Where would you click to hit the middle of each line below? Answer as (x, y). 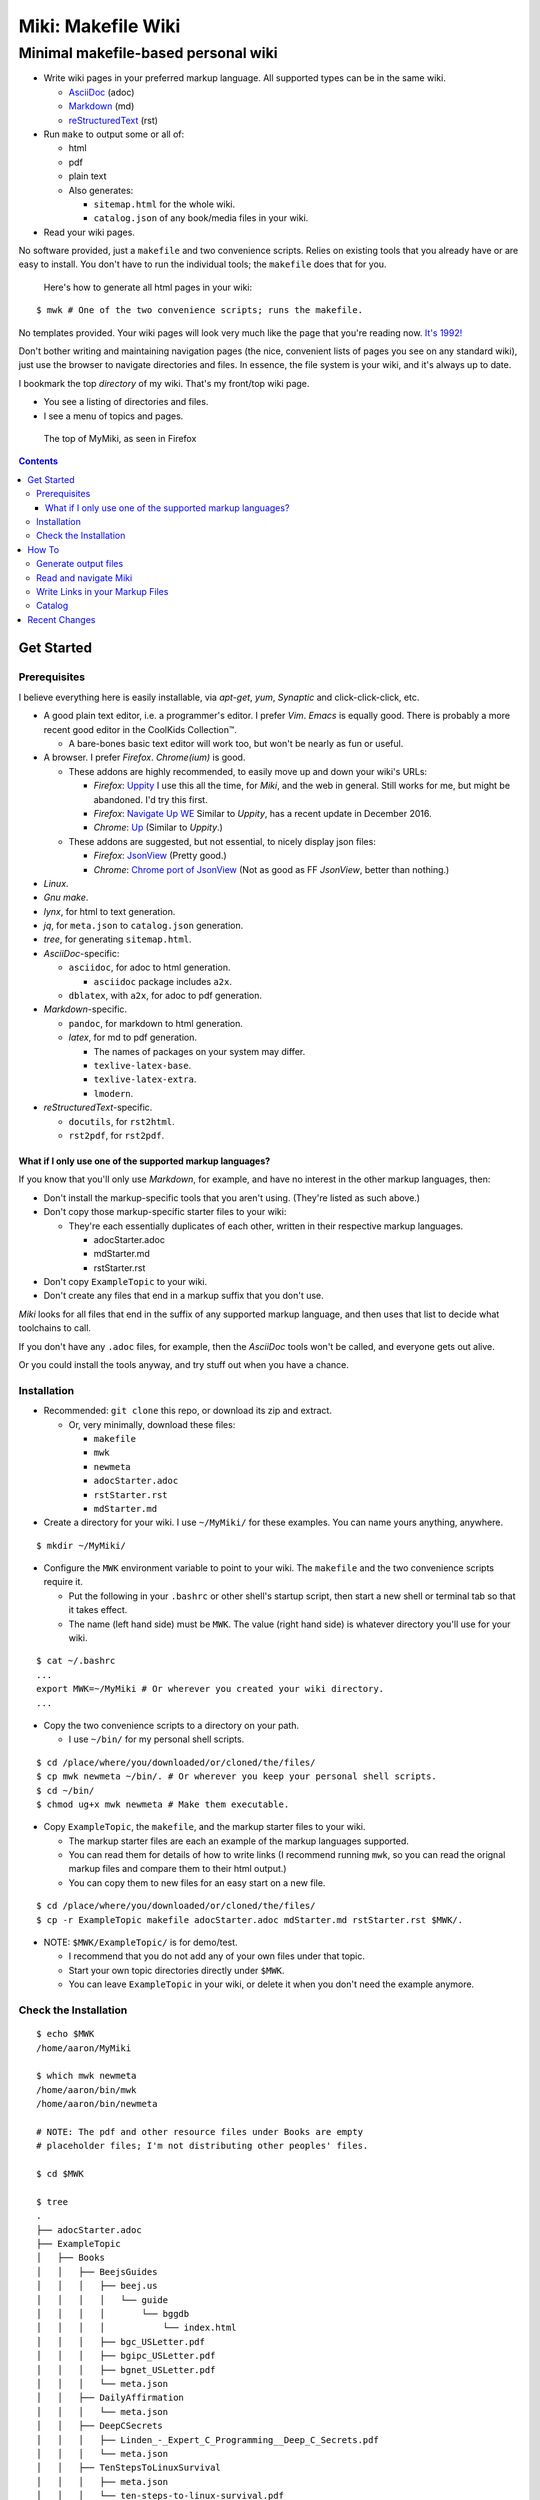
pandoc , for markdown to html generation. (156, 1023)
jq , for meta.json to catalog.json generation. (143, 926)
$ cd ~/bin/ (65, 1790)
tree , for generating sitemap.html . (117, 939)
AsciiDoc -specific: (81, 953)
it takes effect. (98, 1610)
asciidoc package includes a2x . (162, 981)
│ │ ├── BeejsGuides (97, 2271)
